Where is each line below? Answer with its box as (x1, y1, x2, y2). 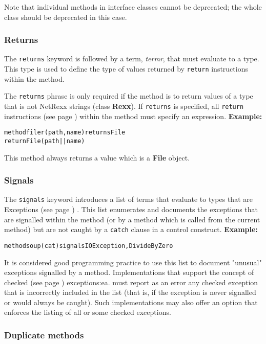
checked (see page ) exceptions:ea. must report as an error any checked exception (4, 277, 258, 287)
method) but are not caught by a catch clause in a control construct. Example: (4, 224, 258, 235)
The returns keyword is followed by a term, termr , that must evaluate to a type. (4, 53, 259, 64)
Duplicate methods (4, 328, 84, 341)
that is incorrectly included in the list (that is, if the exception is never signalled (4, 287, 256, 297)
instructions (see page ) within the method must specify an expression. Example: (4, 110, 262, 121)
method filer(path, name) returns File (4, 129, 126, 136)
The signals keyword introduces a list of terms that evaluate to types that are (4, 194, 253, 204)
